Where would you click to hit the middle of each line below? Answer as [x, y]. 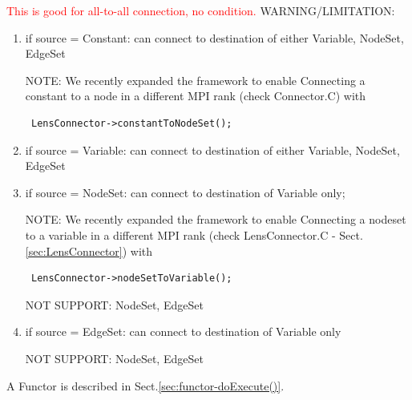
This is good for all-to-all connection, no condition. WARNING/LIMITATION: [201, 10]
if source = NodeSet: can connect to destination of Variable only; [185, 192]
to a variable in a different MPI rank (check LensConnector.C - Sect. [194, 234]
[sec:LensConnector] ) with [89, 251]
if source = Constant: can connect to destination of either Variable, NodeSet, [214, 37]
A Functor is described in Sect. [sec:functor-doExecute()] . [145, 385]
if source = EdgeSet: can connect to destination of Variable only [183, 331]
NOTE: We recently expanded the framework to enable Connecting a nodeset [216, 219]
